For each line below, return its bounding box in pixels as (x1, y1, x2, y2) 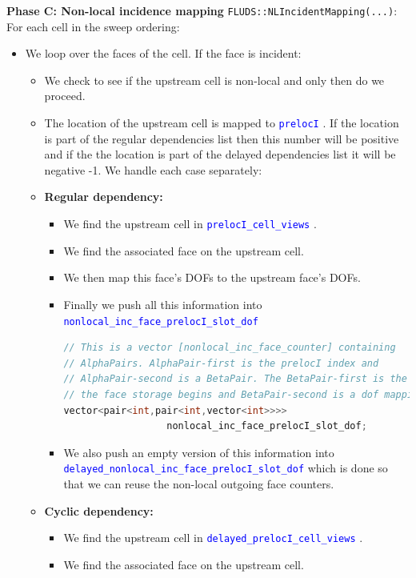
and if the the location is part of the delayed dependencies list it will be (44, 146, 396, 163)
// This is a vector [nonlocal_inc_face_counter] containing (63, 342, 396, 354)
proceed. (44, 87, 86, 104)
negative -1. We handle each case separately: (44, 161, 262, 178)
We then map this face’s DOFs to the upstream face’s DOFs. (63, 269, 361, 286)
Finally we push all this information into (63, 295, 262, 312)
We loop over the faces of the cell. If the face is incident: (25, 45, 302, 62)
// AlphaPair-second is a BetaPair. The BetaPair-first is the (63, 373, 407, 385)
